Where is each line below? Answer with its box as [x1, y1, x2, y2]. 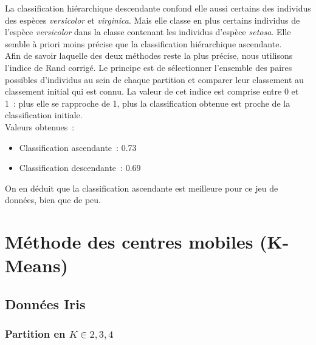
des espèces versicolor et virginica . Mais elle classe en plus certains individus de [5, 13, 300, 26]
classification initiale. [5, 109, 83, 121]
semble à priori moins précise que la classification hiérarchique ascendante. [5, 37, 282, 50]
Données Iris [5, 294, 86, 313]
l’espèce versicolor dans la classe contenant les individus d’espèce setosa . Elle [5, 25, 291, 38]
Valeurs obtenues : [5, 120, 75, 133]
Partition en [5, 326, 66, 341]
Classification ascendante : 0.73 [19, 141, 137, 153]
